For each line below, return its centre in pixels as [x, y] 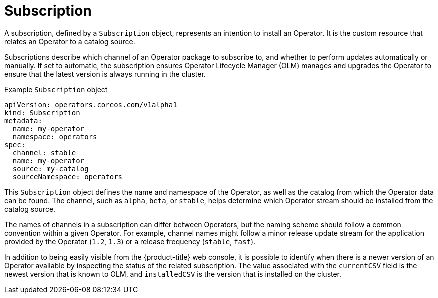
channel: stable [44, 153]
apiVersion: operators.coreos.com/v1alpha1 [91, 104]
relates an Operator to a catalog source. [70, 41]
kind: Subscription [42, 112]
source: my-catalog [50, 169]
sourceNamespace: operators [67, 177]
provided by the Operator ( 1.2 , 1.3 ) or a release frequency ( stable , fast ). [130, 241]
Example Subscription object [56, 89]
